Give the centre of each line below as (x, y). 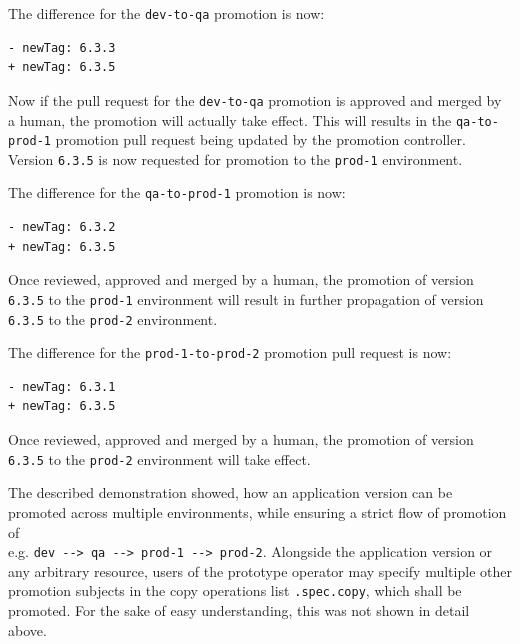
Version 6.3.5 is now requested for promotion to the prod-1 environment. (235, 158)
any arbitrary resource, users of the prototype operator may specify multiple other (260, 570)
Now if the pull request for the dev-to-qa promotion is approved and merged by (255, 99)
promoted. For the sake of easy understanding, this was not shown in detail (239, 610)
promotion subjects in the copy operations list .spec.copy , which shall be (235, 590)
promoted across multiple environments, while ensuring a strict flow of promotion (257, 511)
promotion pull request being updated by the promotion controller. (260, 139)
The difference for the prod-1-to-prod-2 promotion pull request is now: (230, 352)
